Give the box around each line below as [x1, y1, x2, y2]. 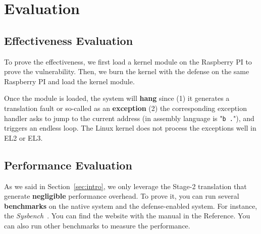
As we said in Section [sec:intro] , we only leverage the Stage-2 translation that [4, 181, 247, 191]
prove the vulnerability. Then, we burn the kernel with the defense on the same [4, 66, 249, 77]
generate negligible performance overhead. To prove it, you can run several [4, 191, 239, 201]
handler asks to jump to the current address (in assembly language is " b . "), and [4, 112, 254, 123]
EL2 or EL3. [4, 132, 43, 143]
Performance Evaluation [4, 157, 132, 172]
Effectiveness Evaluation [4, 32, 133, 48]
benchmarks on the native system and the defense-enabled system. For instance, [4, 200, 257, 211]
